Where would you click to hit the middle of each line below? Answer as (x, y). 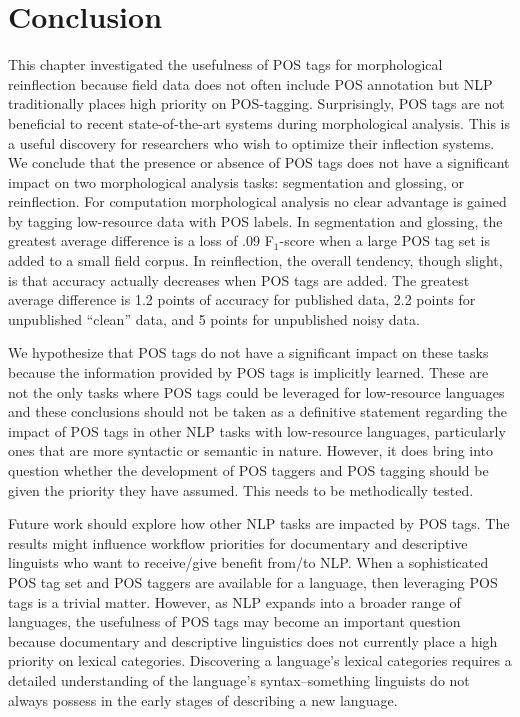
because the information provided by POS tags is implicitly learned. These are (248, 372)
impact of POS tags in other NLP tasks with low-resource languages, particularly (257, 430)
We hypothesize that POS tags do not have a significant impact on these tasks (248, 352)
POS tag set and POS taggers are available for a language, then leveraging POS (253, 581)
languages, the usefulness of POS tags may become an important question (234, 621)
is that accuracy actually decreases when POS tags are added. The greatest (239, 279)
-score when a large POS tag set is (384, 240)
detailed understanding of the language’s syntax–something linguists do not (239, 679)
